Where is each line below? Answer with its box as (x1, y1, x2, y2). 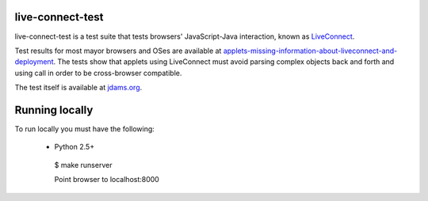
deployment (14, 57, 54, 66)
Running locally (14, 103, 94, 116)
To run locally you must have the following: (14, 123, 155, 134)
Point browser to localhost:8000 (54, 175, 160, 184)
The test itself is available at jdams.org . (14, 83, 143, 93)
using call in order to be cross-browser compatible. (14, 68, 182, 78)
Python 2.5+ (54, 142, 95, 152)
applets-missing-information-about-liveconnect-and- (223, 46, 398, 55)
